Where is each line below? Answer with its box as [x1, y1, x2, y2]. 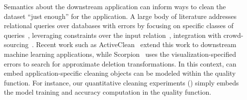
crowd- [223, 30, 244, 40]
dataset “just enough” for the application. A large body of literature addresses [4, 11, 237, 21]
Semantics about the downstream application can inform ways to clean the [4, 1, 226, 11]
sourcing [4, 39, 29, 50]
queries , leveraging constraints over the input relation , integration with [4, 30, 221, 40]
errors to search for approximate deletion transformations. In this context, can [4, 58, 237, 68]
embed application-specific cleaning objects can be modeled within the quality [4, 68, 236, 78]
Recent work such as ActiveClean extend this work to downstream [36, 39, 237, 50]
